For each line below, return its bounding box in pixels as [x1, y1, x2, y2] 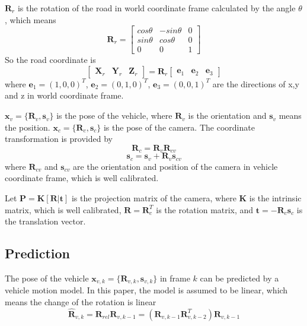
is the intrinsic [249, 191, 302, 204]
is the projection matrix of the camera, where [71, 191, 236, 204]
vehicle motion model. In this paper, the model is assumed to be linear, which [5, 284, 288, 296]
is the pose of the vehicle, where [56, 109, 172, 122]
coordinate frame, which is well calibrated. [5, 172, 159, 184]
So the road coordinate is [5, 53, 96, 66]
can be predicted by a [200, 271, 279, 284]
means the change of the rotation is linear [5, 295, 156, 308]
